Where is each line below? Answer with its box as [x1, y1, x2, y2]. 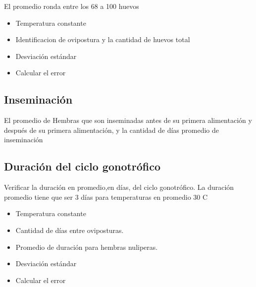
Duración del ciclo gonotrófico [4, 159, 161, 174]
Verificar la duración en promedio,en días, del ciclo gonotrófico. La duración [4, 182, 234, 192]
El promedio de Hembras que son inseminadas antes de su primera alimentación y [4, 115, 252, 125]
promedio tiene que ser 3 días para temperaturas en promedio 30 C [4, 191, 208, 202]
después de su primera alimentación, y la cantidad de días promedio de [4, 124, 219, 135]
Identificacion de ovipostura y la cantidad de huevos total [15, 34, 190, 45]
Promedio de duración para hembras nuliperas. [15, 241, 158, 252]
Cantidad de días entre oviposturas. [15, 225, 124, 235]
